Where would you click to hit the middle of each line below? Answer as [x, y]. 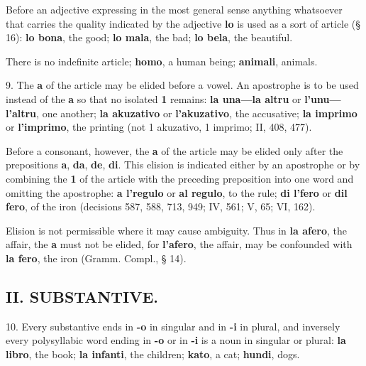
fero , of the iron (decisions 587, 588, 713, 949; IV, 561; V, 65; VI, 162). [161, 206]
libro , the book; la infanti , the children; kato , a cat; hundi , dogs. [153, 354]
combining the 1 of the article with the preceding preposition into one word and [180, 178]
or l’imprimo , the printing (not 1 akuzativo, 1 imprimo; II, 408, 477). [159, 127]
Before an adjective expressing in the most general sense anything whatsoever [174, 9]
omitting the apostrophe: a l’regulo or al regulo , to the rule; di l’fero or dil [177, 192]
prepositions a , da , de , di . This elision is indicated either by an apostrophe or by [183, 165]
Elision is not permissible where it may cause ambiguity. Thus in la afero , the [176, 230]
